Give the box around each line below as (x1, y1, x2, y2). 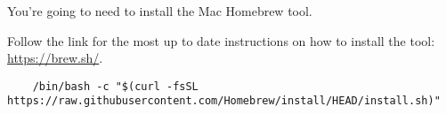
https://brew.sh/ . (7, 49, 103, 67)
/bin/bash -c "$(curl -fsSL (32, 80, 199, 93)
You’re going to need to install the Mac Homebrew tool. (7, 2, 312, 19)
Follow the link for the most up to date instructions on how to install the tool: (7, 31, 435, 49)
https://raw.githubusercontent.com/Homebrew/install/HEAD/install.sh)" (7, 95, 441, 108)
